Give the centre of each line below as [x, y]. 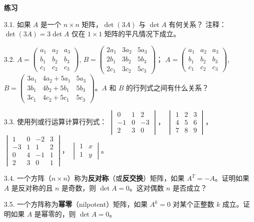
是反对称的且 [32, 187]
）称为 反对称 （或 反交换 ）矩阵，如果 [126, 178]
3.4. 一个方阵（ [28, 178]
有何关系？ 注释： [197, 24]
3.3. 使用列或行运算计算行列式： [55, 121]
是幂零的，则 [55, 213]
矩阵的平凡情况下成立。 [143, 34]
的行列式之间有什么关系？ [167, 88]
